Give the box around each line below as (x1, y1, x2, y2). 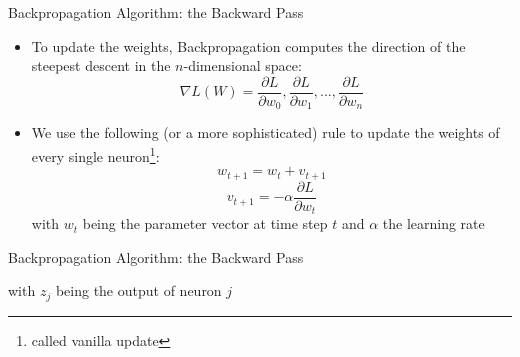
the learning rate (382, 213, 485, 234)
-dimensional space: (183, 55, 302, 76)
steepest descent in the (31, 55, 171, 76)
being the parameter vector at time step (82, 213, 328, 234)
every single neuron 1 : (31, 142, 160, 166)
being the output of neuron (55, 280, 222, 301)
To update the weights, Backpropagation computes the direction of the (31, 35, 466, 56)
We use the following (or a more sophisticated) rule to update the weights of (31, 122, 500, 143)
